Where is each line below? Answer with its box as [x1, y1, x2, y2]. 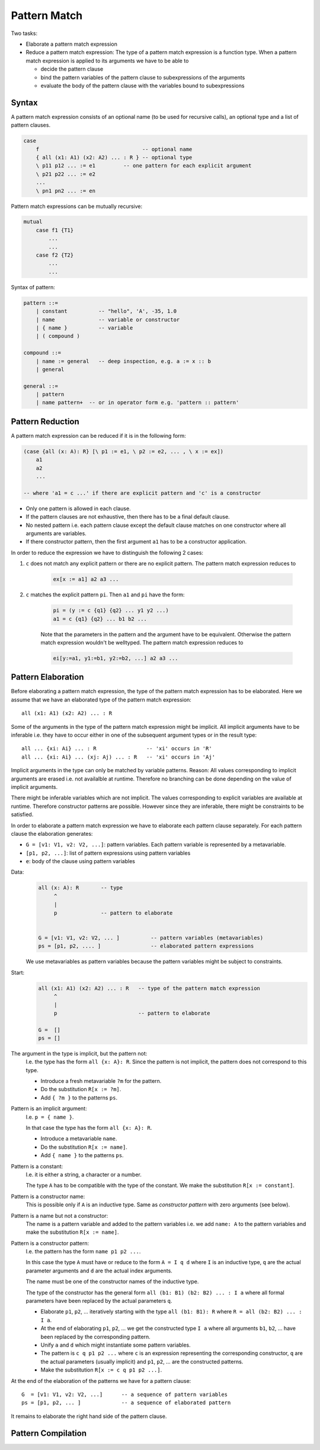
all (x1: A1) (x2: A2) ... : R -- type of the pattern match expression [38, 985, 261, 991]
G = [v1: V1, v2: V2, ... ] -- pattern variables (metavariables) [38, 934, 264, 941]
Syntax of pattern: [11, 283, 56, 290]
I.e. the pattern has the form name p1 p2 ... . [25, 1248, 141, 1255]
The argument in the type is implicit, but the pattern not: [11, 1050, 148, 1057]
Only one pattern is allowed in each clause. [25, 505, 131, 512]
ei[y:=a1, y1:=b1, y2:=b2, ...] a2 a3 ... [53, 655, 178, 662]
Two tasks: [11, 30, 38, 37]
